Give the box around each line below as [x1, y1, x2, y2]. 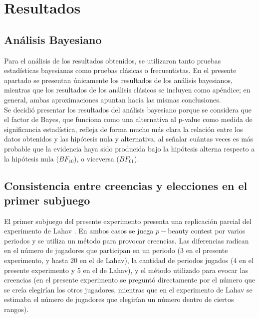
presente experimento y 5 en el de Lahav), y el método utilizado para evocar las [4, 264, 248, 275]
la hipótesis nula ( [4, 153, 59, 163]
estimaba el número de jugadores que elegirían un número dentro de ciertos [4, 294, 234, 304]
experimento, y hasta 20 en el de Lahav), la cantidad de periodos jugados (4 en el [4, 255, 254, 265]
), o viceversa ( [74, 153, 119, 163]
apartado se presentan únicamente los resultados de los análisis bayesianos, [4, 74, 233, 85]
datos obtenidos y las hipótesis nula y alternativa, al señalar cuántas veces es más [4, 133, 254, 144]
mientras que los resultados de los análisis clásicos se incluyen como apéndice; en [4, 84, 251, 95]
